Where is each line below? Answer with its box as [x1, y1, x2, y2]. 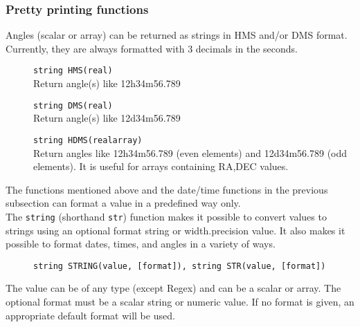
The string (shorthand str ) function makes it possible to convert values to [6, 209, 327, 223]
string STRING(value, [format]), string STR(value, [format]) [33, 261, 326, 271]
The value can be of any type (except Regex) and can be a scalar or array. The [6, 281, 341, 295]
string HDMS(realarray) [33, 135, 143, 145]
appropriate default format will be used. [6, 308, 175, 322]
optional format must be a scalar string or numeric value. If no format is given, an [6, 295, 354, 309]
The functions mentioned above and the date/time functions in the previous [6, 182, 328, 196]
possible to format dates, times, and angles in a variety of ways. [6, 236, 276, 251]
